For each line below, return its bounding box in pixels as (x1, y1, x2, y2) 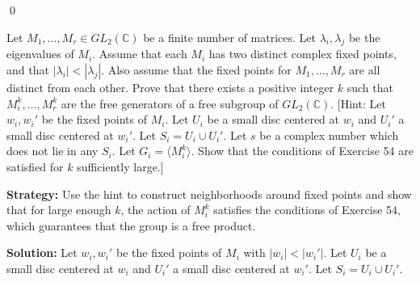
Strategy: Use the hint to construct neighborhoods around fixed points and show (6, 185, 412, 202)
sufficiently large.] (77, 158, 164, 175)
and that (6, 61, 49, 78)
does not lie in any (6, 142, 99, 159)
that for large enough (6, 201, 111, 218)
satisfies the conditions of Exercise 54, (213, 201, 401, 218)
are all (349, 61, 380, 78)
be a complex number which (259, 126, 399, 143)
